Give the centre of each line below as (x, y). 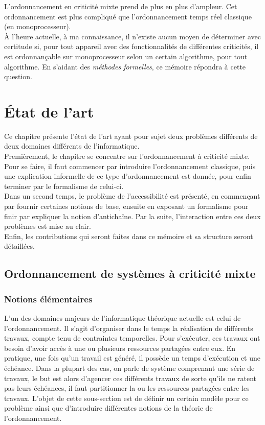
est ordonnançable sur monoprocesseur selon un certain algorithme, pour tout (126, 56)
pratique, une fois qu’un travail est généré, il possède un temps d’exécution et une (132, 358)
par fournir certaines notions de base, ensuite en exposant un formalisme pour (126, 206)
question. (18, 76)
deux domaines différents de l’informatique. (72, 146)
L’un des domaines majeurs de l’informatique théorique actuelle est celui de (123, 318)
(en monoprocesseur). (38, 26)
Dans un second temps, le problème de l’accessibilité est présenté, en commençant (132, 196)
